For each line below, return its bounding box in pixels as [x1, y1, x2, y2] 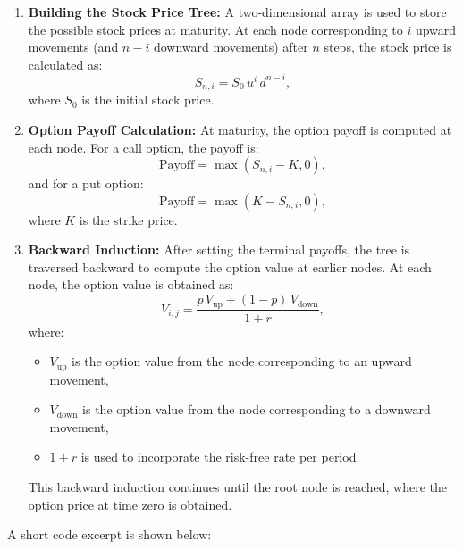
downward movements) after [153, 37, 308, 56]
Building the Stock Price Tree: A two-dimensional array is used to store [28, 3, 447, 21]
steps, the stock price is [324, 37, 452, 56]
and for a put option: [28, 174, 144, 193]
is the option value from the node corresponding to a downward [82, 400, 431, 419]
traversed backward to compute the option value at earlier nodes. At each [28, 257, 432, 276]
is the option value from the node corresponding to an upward [72, 352, 412, 370]
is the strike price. [79, 210, 178, 229]
